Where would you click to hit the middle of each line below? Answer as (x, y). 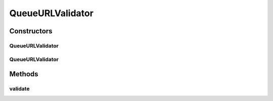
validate (19, 89)
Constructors (31, 31)
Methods (24, 74)
